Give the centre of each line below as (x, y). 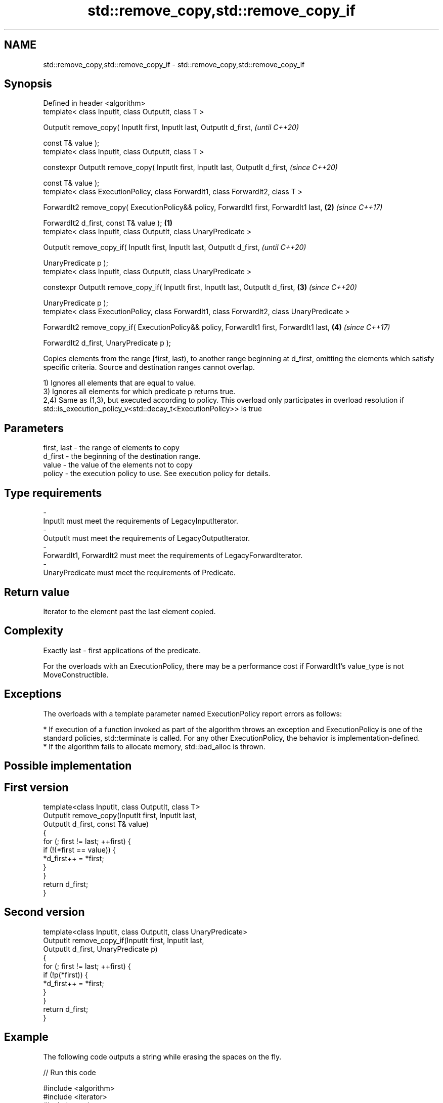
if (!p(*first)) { (65, 974)
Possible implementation (68, 766)
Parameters (34, 428)
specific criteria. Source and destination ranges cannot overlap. (149, 367)
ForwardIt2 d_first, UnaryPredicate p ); (107, 343)
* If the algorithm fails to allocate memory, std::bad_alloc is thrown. (154, 746)
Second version (45, 912)
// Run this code (70, 1072)
